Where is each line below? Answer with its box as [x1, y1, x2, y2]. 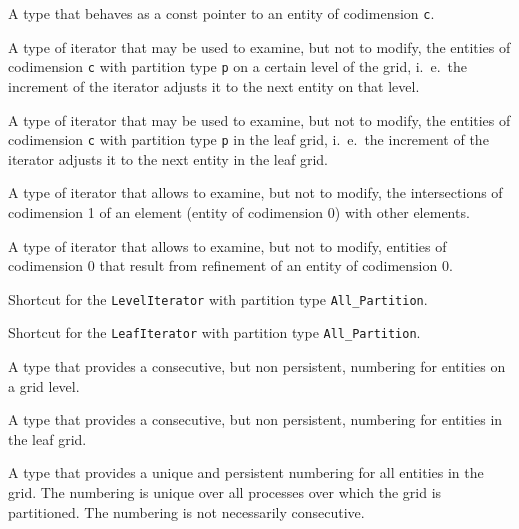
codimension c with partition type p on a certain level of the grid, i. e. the [8, 56, 468, 77]
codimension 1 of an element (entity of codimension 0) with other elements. [8, 201, 470, 222]
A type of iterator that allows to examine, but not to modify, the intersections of [8, 182, 503, 203]
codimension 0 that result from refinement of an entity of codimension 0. [8, 255, 453, 276]
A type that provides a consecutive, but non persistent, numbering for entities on [8, 356, 506, 377]
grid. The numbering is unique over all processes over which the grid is [8, 482, 442, 502]
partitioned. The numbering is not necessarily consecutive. [8, 501, 365, 522]
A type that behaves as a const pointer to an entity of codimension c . [8, 3, 435, 23]
